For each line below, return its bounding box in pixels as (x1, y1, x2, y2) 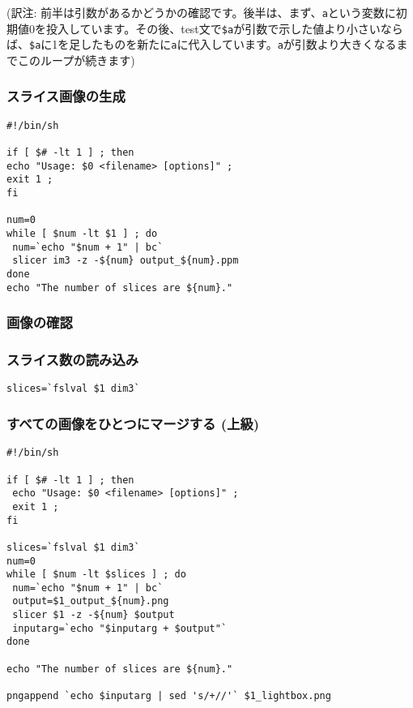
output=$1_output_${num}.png (12, 595, 169, 607)
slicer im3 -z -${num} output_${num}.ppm (12, 255, 239, 267)
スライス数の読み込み (6, 350, 139, 370)
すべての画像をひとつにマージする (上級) (6, 413, 260, 433)
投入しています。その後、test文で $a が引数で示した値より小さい (45, 19, 381, 36)
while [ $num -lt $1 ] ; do (6, 228, 158, 240)
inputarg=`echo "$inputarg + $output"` (12, 622, 228, 634)
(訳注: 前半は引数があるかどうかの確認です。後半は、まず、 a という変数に (6, 4, 396, 20)
